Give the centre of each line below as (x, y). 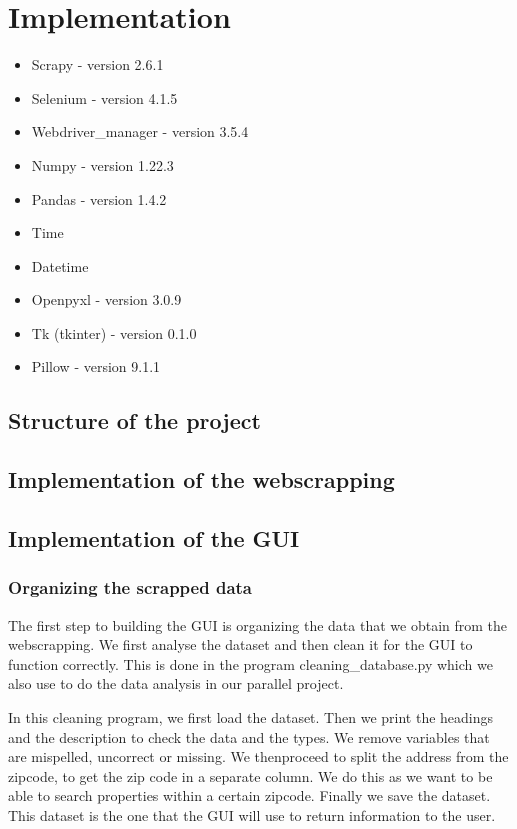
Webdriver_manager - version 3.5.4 (140, 131)
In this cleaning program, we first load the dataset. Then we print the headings (251, 717)
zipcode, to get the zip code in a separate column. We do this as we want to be (250, 775)
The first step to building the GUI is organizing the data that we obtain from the (258, 624)
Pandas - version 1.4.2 (99, 198)
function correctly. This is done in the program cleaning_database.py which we (250, 663)
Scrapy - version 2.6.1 (97, 64)
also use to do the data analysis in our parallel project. (176, 683)
